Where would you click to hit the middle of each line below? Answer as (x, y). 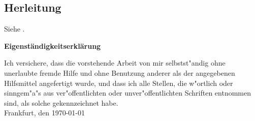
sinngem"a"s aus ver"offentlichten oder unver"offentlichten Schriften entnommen (128, 93)
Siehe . (14, 29)
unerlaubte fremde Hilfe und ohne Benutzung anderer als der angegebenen (120, 72)
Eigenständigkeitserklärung (53, 46)
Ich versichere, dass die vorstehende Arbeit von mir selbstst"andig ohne (115, 63)
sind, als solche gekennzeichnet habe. (61, 102)
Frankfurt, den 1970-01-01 (44, 113)
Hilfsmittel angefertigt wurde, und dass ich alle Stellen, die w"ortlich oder (119, 83)
